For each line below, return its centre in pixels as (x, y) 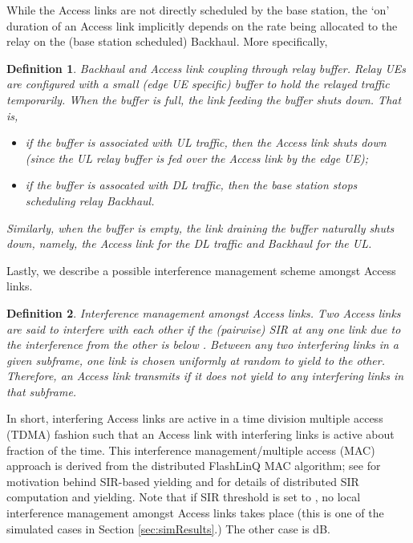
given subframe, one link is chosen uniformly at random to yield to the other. (196, 360)
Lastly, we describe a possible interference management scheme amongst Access (201, 270)
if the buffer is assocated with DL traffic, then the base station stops (191, 185)
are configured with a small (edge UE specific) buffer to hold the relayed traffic (198, 84)
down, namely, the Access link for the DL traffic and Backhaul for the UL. (189, 243)
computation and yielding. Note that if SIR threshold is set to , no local (184, 497)
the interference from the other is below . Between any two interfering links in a (202, 344)
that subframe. (42, 391)
